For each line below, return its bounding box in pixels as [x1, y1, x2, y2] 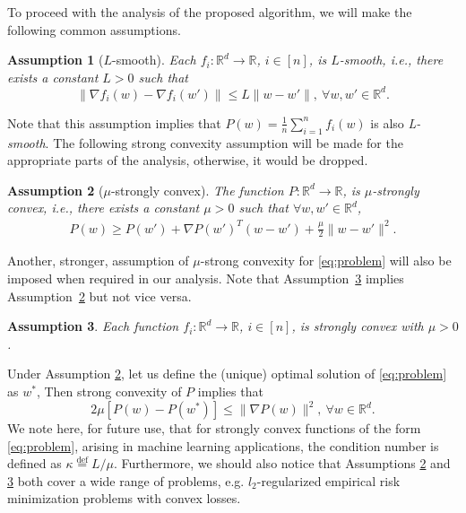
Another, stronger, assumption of [7, 251, 189, 270]
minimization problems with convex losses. [7, 489, 241, 508]
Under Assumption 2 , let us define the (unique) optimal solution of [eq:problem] [7, 364, 447, 383]
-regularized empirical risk [256, 471, 401, 490]
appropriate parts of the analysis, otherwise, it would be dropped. [7, 151, 368, 170]
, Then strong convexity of [36, 381, 182, 400]
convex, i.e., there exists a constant [7, 198, 200, 217]
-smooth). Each [111, 50, 196, 69]
